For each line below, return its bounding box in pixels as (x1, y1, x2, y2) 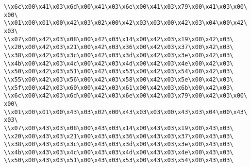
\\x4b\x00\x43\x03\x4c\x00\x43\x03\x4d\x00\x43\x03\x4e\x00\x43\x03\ (4, 149, 234, 156)
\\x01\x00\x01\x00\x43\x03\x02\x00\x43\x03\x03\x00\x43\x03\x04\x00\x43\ (4, 108, 248, 116)
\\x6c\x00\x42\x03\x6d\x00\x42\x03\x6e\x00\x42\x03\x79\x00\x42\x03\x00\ (4, 92, 248, 100)
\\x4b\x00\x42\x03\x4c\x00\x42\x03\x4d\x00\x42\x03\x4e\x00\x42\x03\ (4, 60, 234, 67)
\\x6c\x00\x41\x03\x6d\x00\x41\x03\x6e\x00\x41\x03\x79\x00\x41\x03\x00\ (4, 3, 248, 10)
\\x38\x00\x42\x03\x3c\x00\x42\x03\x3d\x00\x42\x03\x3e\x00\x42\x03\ (4, 51, 234, 59)
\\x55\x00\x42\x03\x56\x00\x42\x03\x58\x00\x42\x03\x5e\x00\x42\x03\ (4, 76, 234, 83)
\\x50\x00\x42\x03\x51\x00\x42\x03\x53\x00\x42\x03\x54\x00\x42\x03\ (4, 68, 234, 75)
